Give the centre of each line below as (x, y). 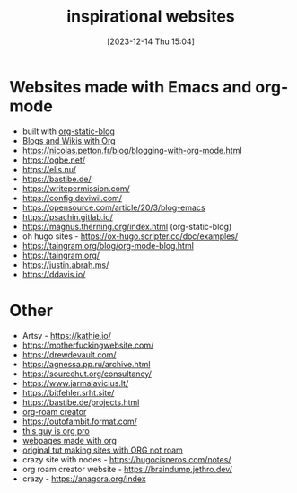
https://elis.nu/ (49, 169)
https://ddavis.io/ (54, 274)
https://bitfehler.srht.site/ (68, 392)
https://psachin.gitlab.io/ (68, 216)
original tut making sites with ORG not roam (103, 450)
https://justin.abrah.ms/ (66, 264)
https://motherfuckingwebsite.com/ (88, 345)
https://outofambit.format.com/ (79, 421)
